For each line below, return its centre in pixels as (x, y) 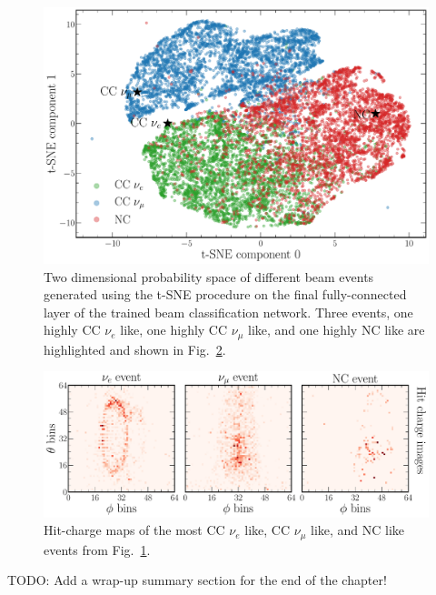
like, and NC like (358, 530)
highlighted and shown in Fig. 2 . (135, 349)
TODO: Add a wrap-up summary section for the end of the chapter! (197, 580)
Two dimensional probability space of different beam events (209, 276)
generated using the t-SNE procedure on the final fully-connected (225, 294)
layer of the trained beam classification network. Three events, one (228, 312)
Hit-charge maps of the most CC (134, 530)
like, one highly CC (174, 330)
